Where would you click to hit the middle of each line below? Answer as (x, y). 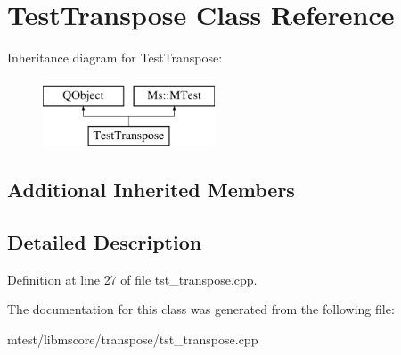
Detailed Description (105, 242)
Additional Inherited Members (151, 190)
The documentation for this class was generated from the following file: (201, 309)
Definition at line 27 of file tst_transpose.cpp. (132, 279)
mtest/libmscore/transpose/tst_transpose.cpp (133, 339)
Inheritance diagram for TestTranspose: (115, 58)
